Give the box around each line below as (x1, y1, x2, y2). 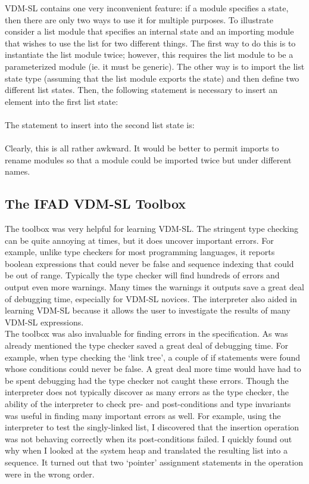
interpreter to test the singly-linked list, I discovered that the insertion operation (5, 421, 299, 433)
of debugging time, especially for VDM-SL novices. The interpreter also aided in (5, 292, 297, 305)
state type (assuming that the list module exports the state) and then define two (5, 72, 299, 84)
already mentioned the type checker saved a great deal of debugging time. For (5, 339, 289, 352)
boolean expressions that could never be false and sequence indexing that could (5, 257, 294, 269)
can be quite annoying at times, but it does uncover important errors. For (5, 234, 274, 246)
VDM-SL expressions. (5, 315, 84, 328)
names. (5, 165, 30, 178)
